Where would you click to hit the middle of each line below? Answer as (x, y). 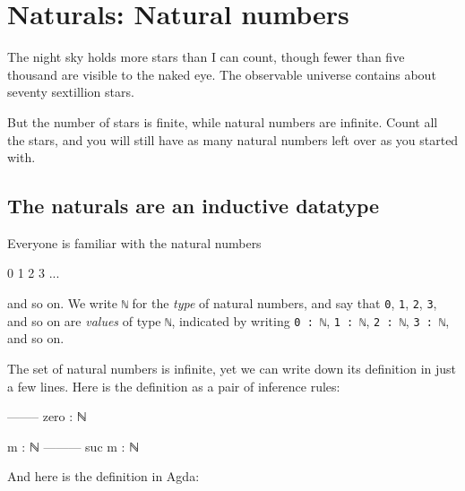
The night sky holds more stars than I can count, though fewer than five (206, 57)
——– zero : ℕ (47, 416)
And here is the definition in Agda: (103, 476)
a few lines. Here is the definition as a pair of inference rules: (174, 386)
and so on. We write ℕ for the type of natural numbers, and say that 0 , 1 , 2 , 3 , (222, 303)
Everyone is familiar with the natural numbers (134, 242)
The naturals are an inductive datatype (194, 206)
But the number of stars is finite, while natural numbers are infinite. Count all (223, 121)
